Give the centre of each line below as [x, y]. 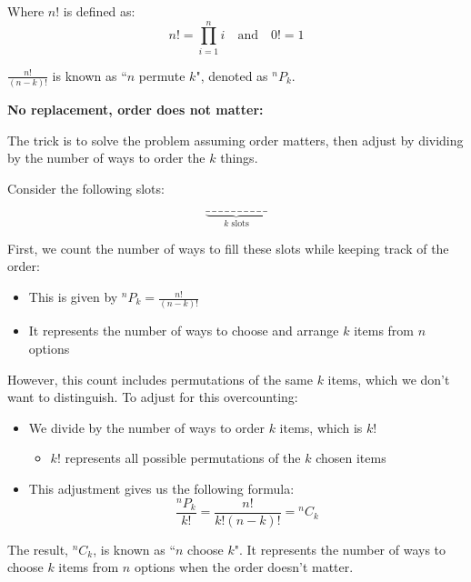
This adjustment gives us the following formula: [161, 488]
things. [239, 158]
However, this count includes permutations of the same [160, 379]
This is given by [73, 297]
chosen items [351, 458]
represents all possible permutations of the [183, 458]
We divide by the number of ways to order [146, 427]
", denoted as [232, 75]
